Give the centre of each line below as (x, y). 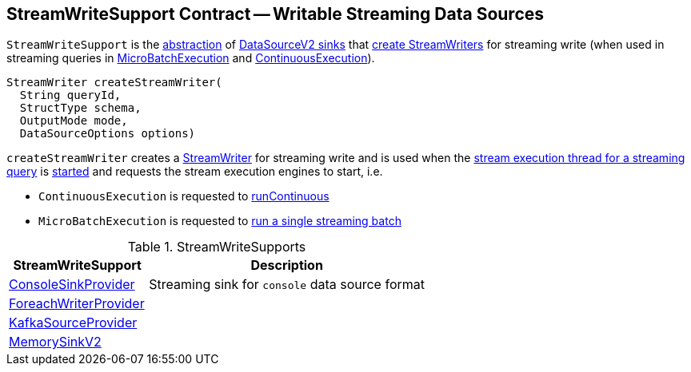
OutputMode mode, (74, 121)
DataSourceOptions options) (108, 134)
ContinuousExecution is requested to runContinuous (184, 196)
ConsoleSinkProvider (72, 285)
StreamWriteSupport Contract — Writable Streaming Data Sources (276, 14)
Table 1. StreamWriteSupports (217, 247)
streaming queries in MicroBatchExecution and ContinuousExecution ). (191, 58)
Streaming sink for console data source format (287, 285)
